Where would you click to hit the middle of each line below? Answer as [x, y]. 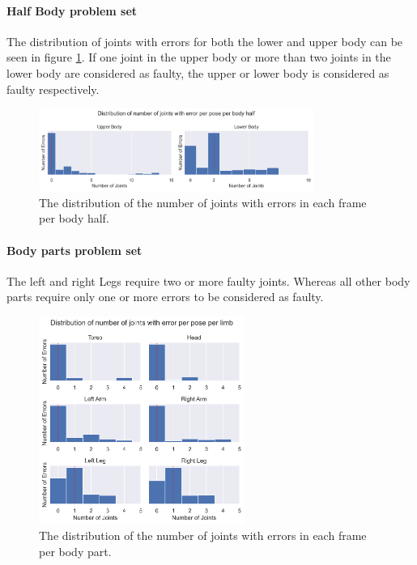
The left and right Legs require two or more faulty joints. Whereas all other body [208, 280]
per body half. [74, 218]
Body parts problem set [74, 250]
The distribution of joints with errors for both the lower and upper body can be [205, 41]
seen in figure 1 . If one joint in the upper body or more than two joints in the [199, 57]
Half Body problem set [72, 10]
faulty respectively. [53, 89]
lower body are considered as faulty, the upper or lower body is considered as [198, 72]
